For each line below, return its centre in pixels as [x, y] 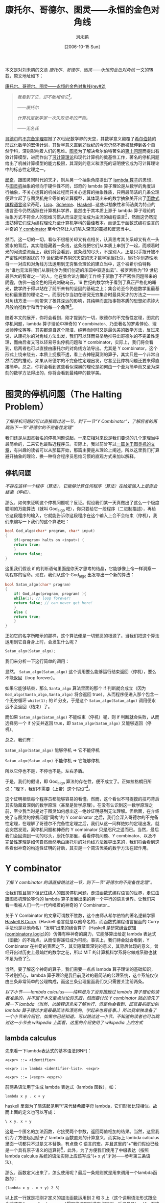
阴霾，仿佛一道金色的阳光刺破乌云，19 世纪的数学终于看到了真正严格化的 [79, 282]
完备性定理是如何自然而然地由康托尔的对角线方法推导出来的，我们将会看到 [80, 842]
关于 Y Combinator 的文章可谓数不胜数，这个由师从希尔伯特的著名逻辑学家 [80, 915]
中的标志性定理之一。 [26, 169]
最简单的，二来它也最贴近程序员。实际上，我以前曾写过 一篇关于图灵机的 [78, 444]
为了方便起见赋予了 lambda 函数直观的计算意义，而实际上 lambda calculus [84, 1137]
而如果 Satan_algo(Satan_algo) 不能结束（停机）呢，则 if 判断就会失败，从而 [82, 717]
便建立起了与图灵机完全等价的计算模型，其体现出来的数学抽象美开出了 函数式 [82, 198]
